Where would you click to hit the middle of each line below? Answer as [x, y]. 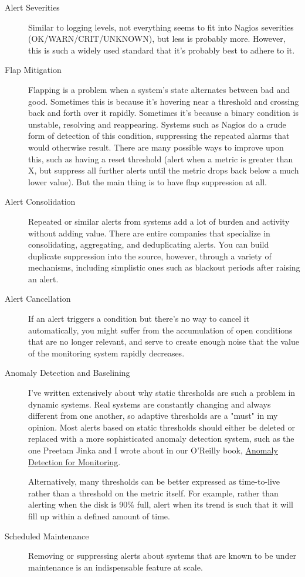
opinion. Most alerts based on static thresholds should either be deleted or [162, 427]
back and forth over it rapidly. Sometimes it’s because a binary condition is [163, 113]
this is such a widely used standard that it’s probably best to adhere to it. [162, 50]
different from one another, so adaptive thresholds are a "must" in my [153, 416]
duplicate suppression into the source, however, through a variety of [150, 256]
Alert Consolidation [40, 201]
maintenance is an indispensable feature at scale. [116, 567]
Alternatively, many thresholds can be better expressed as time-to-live [154, 481]
